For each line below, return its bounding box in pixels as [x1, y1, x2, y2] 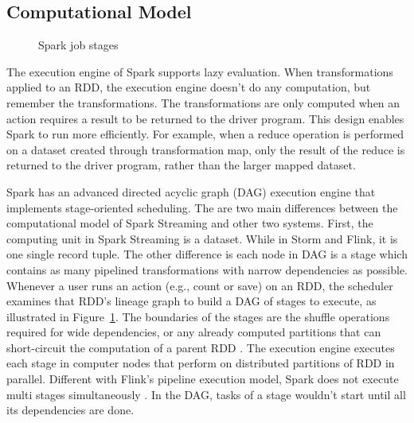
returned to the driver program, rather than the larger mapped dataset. [6, 157, 356, 173]
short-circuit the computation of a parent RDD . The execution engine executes [6, 339, 395, 355]
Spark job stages [38, 37, 119, 53]
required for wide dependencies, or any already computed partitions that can [6, 324, 381, 340]
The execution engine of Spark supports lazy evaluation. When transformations [6, 63, 393, 80]
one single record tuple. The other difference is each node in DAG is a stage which [6, 246, 408, 262]
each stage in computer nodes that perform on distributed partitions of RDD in [6, 355, 395, 371]
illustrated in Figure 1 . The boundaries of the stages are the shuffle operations [6, 308, 390, 324]
